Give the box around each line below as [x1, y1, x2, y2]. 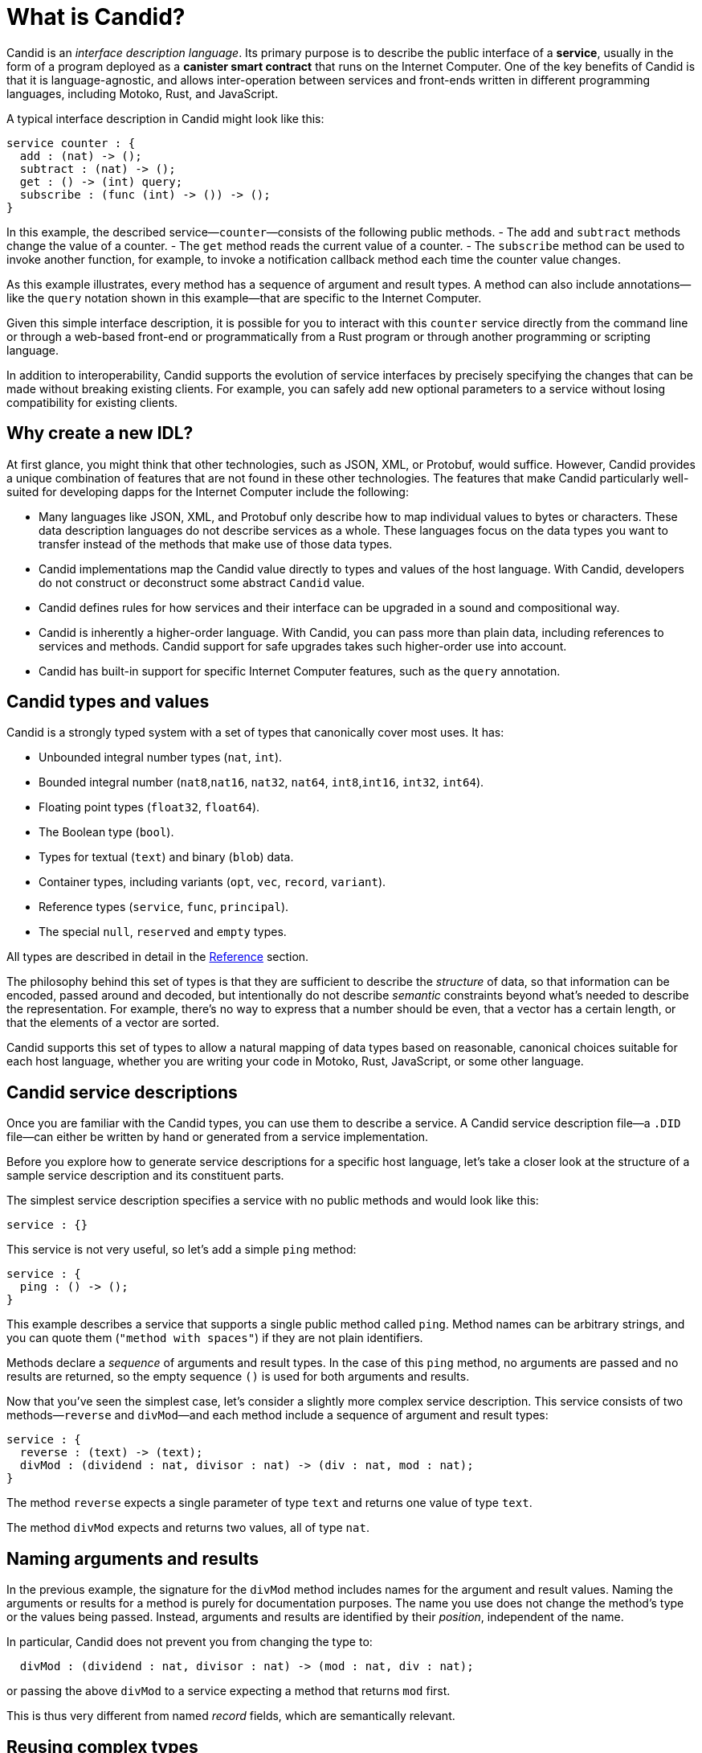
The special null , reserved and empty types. [39, 925, 287, 939]
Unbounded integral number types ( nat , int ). [39, 750, 283, 765]
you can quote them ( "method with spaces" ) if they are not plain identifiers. [6, 1331, 423, 1345]
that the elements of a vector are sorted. [6, 1016, 219, 1030]
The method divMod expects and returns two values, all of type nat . [6, 1521, 369, 1535]
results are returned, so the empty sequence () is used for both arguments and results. [6, 1369, 470, 1384]
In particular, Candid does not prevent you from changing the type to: [6, 1635, 373, 1649]
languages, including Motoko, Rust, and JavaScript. [6, 86, 279, 101]
